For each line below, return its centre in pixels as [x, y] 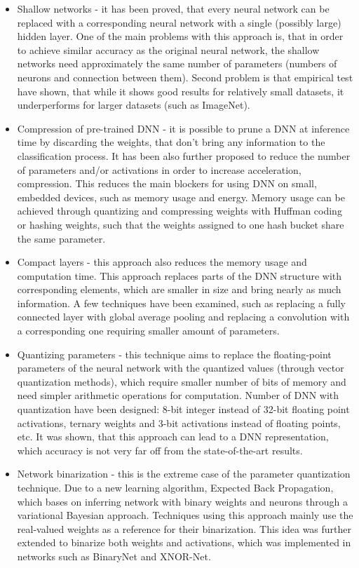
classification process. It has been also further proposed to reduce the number [184, 155]
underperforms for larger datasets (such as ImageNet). [134, 105]
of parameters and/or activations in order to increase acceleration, [159, 169]
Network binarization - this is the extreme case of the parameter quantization [184, 474]
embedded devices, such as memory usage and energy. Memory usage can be [181, 197]
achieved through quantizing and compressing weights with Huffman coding [179, 211]
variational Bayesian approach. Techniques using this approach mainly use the [185, 515]
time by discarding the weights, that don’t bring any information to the [171, 142]
